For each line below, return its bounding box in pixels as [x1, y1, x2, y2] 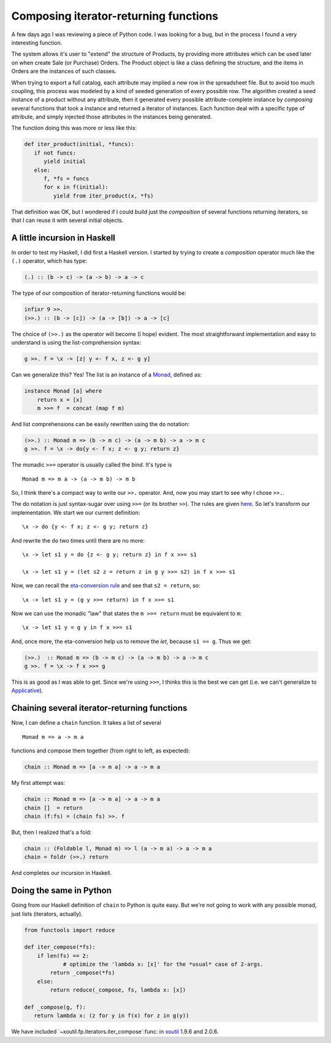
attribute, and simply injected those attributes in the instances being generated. [11, 113, 212, 121]
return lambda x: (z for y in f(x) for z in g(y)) [34, 1012, 189, 1019]
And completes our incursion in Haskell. [11, 869, 112, 877]
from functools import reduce [24, 926, 115, 933]
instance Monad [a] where [24, 388, 102, 395]
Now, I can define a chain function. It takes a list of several [11, 719, 162, 727]
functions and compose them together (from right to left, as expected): [11, 747, 190, 754]
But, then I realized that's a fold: [11, 828, 92, 836]
